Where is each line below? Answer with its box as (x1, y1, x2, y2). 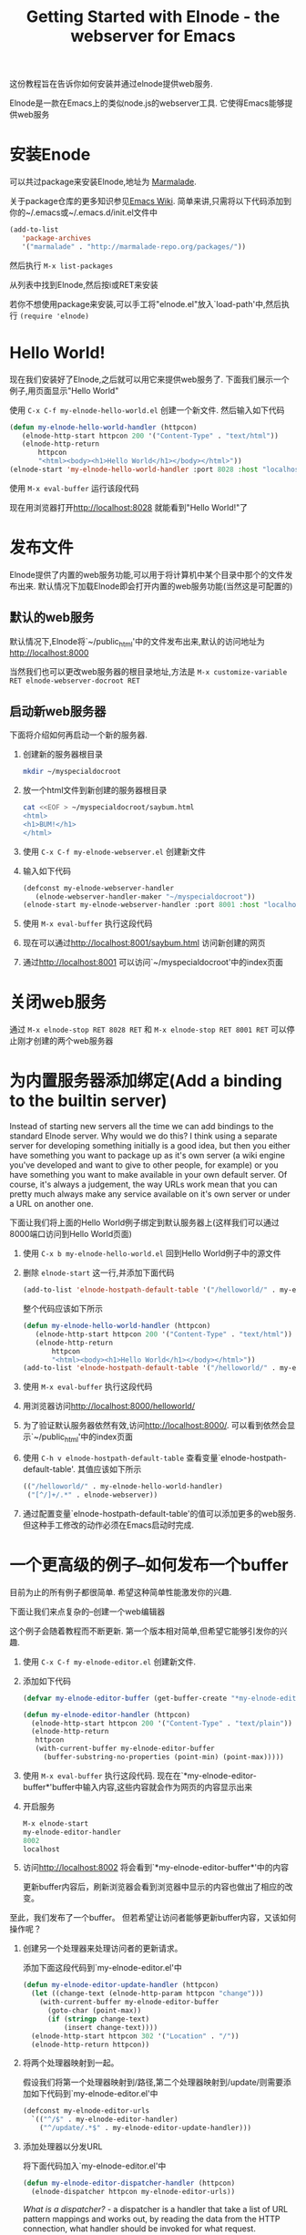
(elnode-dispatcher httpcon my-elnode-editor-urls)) (31, 2187, 236, 2196)
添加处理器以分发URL (22, 2141, 103, 2152)
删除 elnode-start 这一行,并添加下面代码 (22, 1267, 175, 1278)
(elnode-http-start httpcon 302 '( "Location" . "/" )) (31, 2031, 240, 2041)
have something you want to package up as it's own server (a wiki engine (9, 1150, 285, 1161)
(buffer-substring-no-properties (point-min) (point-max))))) (43, 1753, 284, 1762)
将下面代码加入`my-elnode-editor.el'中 (22, 2160, 167, 2171)
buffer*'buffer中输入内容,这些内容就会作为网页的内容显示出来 (22, 1781, 253, 1792)
